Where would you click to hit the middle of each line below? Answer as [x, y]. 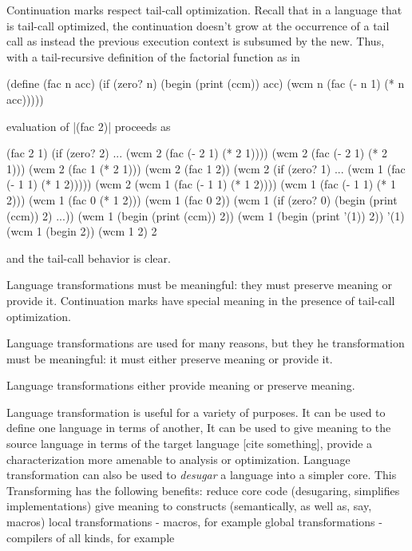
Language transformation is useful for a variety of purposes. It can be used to [196, 412]
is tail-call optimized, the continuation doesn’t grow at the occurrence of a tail [198, 25]
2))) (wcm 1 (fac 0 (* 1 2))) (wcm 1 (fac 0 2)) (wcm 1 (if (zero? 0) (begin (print [202, 199]
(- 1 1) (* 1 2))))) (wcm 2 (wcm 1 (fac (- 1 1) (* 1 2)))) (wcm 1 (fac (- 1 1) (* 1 [201, 184]
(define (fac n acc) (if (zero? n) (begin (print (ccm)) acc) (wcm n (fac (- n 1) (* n [206, 83]
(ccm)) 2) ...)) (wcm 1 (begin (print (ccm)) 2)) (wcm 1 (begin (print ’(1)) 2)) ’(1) [206, 215]
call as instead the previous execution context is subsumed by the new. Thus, [196, 41]
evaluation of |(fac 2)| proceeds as [89, 126]
